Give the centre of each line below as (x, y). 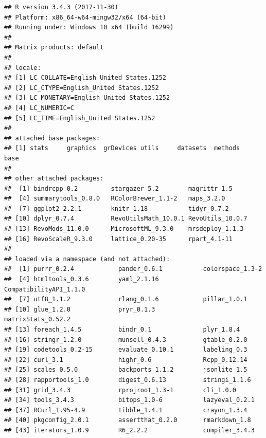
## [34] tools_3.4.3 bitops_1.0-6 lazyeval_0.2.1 (129, 400)
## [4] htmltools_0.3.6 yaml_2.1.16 (82, 279)
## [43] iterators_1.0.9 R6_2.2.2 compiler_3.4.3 (129, 430)
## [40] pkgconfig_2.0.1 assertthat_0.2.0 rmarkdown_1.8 (128, 420)
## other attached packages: (54, 179)
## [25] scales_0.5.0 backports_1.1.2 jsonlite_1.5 (126, 370)
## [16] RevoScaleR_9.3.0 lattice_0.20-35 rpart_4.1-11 (118, 239)
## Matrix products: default (54, 48)
